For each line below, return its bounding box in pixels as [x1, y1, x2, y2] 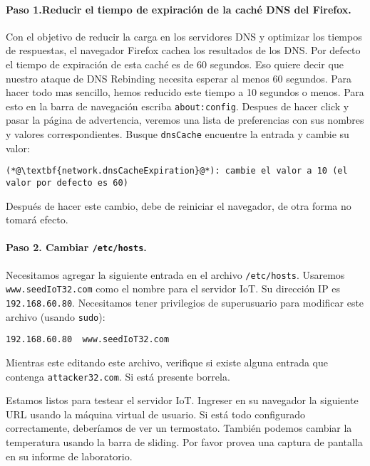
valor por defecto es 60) [6, 177, 128, 188]
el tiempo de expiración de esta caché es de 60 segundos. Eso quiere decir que [6, 56, 344, 71]
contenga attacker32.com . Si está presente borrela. [6, 369, 230, 383]
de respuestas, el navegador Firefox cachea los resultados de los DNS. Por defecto [6, 43, 361, 58]
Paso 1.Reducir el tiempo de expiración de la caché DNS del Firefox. [6, 1, 351, 16]
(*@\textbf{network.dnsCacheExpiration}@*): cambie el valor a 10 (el [6, 166, 348, 176]
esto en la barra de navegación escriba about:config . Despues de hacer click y [6, 98, 349, 113]
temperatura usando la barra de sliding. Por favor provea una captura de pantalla [6, 434, 363, 449]
